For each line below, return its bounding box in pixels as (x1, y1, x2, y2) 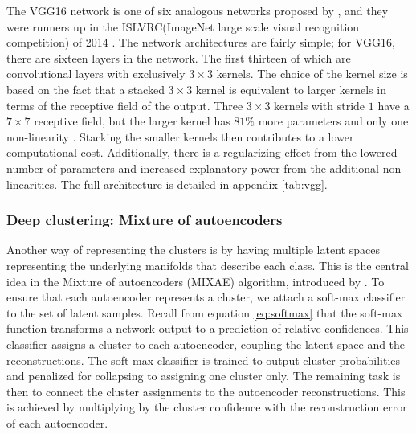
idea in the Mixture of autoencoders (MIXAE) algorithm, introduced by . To (6, 272, 385, 289)
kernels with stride (274, 96, 365, 113)
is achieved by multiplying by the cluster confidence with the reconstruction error (6, 399, 407, 416)
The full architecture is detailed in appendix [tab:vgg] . (60, 175, 328, 192)
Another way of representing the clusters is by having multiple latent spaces (6, 241, 380, 258)
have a (377, 96, 410, 113)
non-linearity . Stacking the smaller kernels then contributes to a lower (6, 128, 354, 145)
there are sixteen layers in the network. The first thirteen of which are (6, 49, 351, 66)
